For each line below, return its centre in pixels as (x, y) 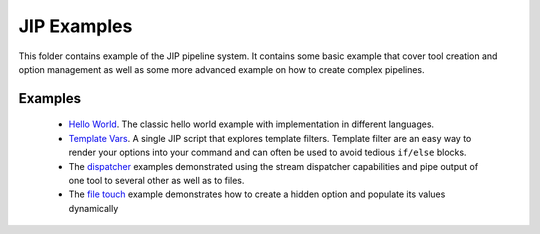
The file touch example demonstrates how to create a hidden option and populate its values (257, 194)
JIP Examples (75, 26)
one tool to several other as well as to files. (156, 180)
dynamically (93, 208)
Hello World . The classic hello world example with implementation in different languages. (251, 124)
